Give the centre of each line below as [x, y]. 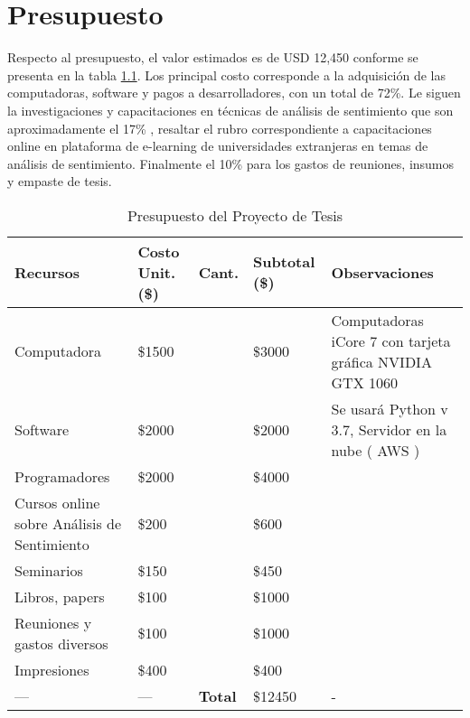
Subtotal [284, 262]
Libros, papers [60, 596]
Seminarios [49, 570]
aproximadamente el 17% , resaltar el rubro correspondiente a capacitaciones [220, 128]
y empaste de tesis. [60, 181]
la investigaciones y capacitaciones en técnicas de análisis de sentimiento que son [230, 110]
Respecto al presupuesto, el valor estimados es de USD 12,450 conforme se [213, 57]
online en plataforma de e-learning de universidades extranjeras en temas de [218, 146]
